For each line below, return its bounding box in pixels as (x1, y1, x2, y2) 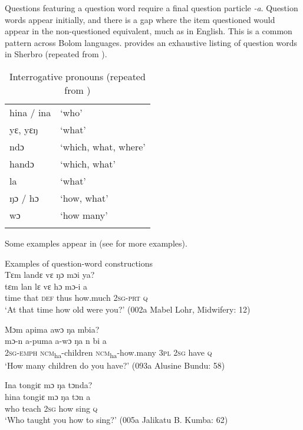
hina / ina (9, 105, 51, 119)
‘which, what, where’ (60, 139, 146, 153)
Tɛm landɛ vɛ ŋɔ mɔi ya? (5, 268, 95, 281)
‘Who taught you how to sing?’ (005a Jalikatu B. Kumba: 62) (5, 413, 228, 426)
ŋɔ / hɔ (9, 191, 39, 205)
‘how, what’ (60, 191, 108, 205)
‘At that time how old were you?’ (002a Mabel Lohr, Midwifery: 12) (5, 303, 251, 315)
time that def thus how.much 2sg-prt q (5, 291, 148, 304)
